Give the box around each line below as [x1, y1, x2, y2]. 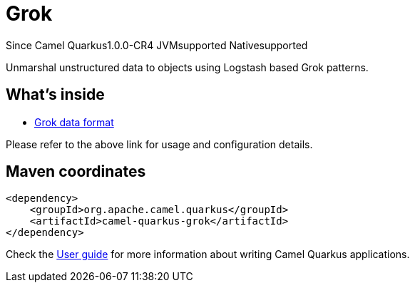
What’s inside [6, 86, 105, 104]
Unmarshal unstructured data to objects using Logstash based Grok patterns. [6, 61, 369, 73]
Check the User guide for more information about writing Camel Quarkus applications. [6, 248, 410, 261]
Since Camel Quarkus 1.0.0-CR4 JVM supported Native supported [6, 38, 308, 51]
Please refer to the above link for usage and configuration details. [6, 138, 313, 150]
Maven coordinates [6, 163, 146, 181]
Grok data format [34, 115, 114, 128]
